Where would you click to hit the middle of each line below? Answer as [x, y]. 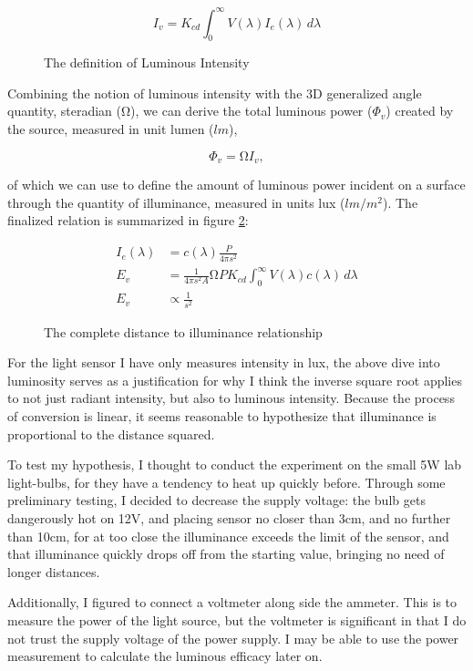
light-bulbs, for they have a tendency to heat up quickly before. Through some [226, 482]
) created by [420, 111]
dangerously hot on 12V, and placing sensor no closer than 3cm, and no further [229, 517]
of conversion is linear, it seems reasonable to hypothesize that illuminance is [222, 415]
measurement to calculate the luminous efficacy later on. [165, 656]
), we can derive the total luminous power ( [252, 111]
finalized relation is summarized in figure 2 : [128, 220]
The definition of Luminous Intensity [147, 62]
